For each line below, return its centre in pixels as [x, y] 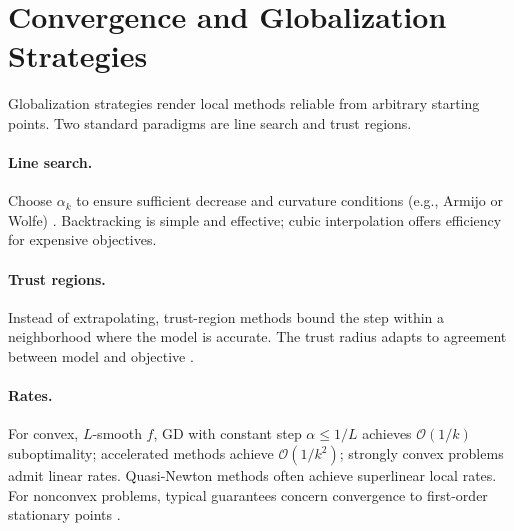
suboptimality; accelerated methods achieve [141, 453]
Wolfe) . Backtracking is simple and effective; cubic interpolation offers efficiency [255, 219]
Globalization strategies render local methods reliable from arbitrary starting [244, 103]
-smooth [117, 433]
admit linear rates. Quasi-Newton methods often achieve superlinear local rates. [252, 475]
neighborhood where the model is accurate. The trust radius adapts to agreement [257, 336]
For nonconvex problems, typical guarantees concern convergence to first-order [248, 494]
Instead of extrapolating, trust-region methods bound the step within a [226, 316]
